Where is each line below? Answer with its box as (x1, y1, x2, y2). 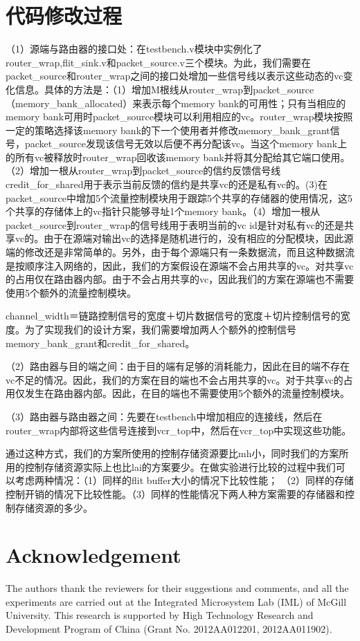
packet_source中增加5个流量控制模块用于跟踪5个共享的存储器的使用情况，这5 (6, 190, 352, 205)
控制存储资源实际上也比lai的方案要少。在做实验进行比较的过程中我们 (24, 459, 336, 474)
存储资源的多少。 (15, 500, 93, 514)
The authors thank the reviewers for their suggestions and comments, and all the (6, 581, 349, 595)
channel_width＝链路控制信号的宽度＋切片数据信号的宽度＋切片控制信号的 (6, 308, 341, 323)
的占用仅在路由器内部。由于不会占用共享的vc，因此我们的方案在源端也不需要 (6, 272, 354, 286)
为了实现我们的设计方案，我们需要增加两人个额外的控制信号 (24, 322, 296, 336)
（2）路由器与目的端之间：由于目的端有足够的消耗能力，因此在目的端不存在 (6, 359, 350, 373)
